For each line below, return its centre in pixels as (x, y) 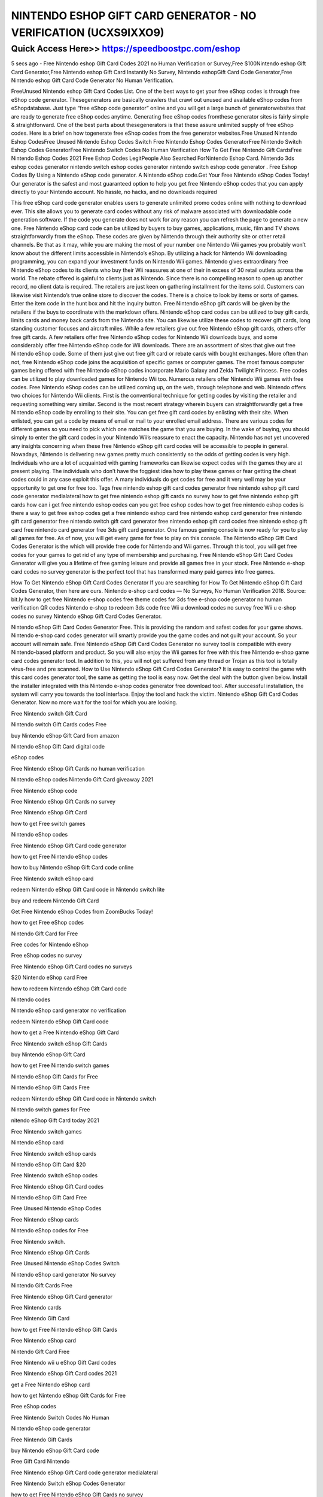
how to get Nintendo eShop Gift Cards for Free (68, 1396)
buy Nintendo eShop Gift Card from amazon (65, 735)
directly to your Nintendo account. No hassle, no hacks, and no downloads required (114, 192)
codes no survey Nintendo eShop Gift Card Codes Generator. (86, 616)
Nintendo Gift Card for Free (45, 934)
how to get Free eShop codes (47, 923)
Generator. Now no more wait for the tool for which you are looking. (94, 702)
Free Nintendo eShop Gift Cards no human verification (78, 768)
